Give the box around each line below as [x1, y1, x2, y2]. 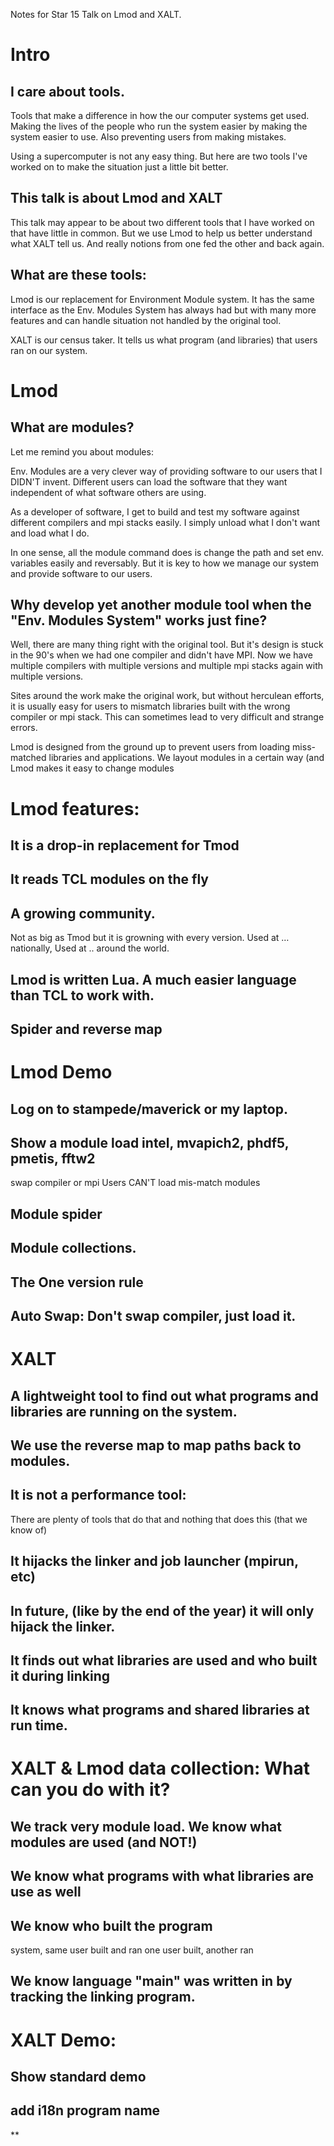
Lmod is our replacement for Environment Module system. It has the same [10, 293, 315, 305]
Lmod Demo [10, 1061, 113, 1084]
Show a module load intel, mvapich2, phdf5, [10, 1134, 290, 1151]
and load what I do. [10, 527, 90, 539]
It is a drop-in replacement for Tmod [10, 837, 240, 854]
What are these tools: [10, 267, 147, 284]
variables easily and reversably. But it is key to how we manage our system [10, 557, 319, 569]
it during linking [10, 1667, 110, 1684]
